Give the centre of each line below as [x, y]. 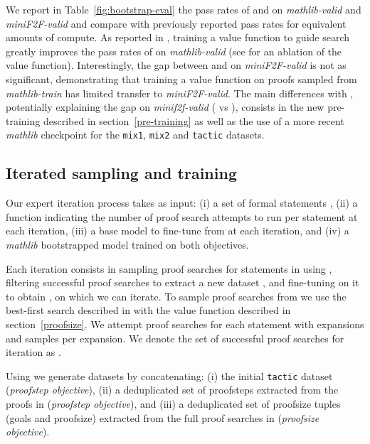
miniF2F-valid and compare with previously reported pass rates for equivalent [176, 23]
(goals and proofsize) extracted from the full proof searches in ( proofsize [163, 417]
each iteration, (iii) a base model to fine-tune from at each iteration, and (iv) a [178, 231]
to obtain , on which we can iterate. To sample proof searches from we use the [176, 296]
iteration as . [33, 352]
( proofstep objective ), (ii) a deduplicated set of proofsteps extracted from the [172, 390]
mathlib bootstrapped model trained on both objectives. [127, 244]
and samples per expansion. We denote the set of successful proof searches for [175, 338]
